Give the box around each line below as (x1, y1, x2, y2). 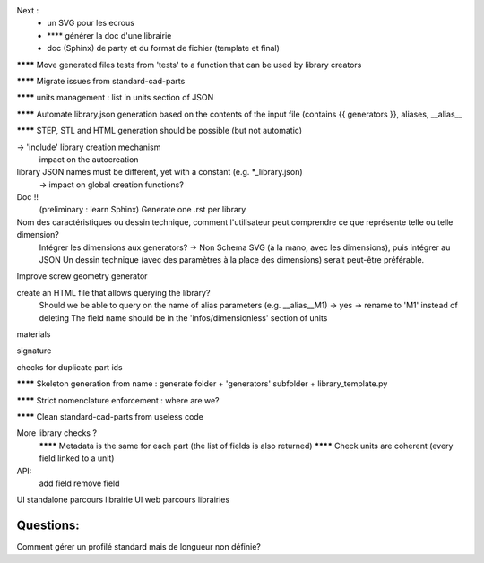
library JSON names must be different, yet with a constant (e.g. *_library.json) (16, 167, 304, 178)
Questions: (16, 518, 80, 533)
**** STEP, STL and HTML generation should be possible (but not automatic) (16, 126, 303, 136)
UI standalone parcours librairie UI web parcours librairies (16, 494, 230, 506)
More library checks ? (16, 428, 98, 438)
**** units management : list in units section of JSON (16, 92, 214, 103)
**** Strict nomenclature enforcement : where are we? (16, 394, 220, 405)
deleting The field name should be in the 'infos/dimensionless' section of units (39, 312, 328, 323)
